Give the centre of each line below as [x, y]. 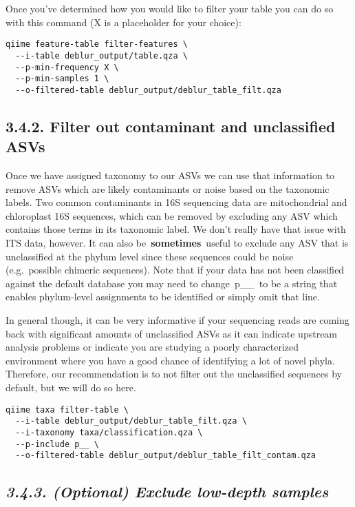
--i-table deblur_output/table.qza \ [101, 55]
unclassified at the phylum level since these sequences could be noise [150, 256]
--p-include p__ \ [57, 444]
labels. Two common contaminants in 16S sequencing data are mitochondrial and [176, 202]
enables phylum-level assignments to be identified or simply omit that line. [163, 297]
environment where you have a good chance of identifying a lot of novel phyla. [170, 360]
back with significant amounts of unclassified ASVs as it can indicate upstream [172, 333]
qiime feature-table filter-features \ [97, 44]
